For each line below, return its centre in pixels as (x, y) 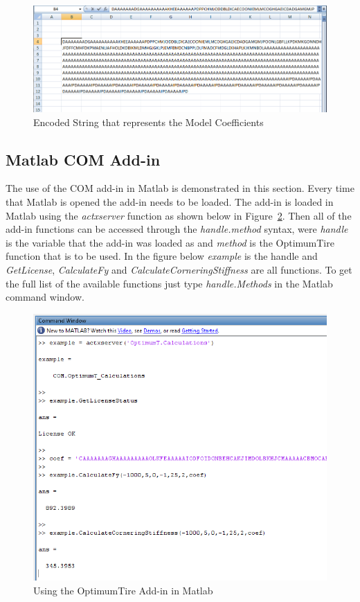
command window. (45, 297)
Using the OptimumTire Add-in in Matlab (123, 590)
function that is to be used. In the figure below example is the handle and (162, 256)
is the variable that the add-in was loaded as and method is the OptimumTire (170, 242)
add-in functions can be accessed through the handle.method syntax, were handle (177, 229)
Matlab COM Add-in (83, 159)
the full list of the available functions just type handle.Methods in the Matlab (169, 283)
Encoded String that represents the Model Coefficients (148, 122)
